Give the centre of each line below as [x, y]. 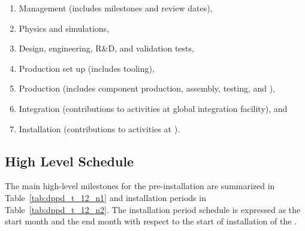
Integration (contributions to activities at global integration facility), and [153, 108]
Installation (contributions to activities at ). [99, 128]
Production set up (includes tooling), [87, 68]
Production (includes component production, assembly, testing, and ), [147, 88]
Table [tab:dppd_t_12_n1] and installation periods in [105, 197]
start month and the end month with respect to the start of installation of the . [151, 221]
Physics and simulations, [64, 28]
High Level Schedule [70, 161]
